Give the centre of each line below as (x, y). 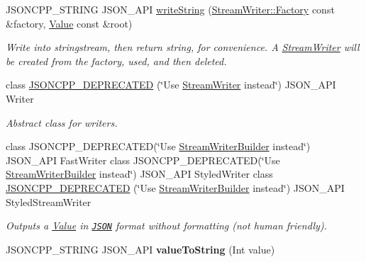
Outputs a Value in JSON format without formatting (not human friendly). (166, 226)
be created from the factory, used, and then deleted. (116, 61)
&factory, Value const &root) (69, 23)
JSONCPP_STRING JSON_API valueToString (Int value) (140, 249)
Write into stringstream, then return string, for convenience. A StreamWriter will (183, 47)
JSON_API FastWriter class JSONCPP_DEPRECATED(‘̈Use (143, 160)
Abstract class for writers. (62, 122)
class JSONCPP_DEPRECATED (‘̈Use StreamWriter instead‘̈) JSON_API (171, 85)
